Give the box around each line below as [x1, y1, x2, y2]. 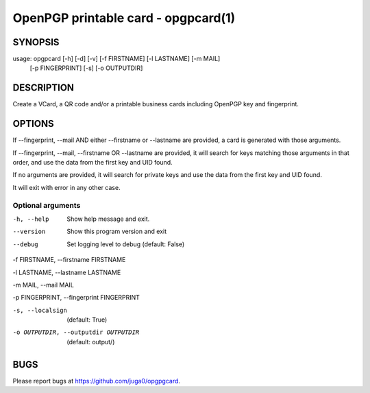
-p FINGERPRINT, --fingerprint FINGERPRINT [12, 294, 140, 302]
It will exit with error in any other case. [12, 183, 121, 191]
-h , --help [12, 215, 49, 223]
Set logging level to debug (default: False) [66, 240, 185, 248]
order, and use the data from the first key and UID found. [12, 158, 173, 167]
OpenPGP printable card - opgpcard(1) [12, 10, 236, 25]
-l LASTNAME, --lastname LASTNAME [12, 268, 121, 276]
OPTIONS [12, 118, 54, 130]
